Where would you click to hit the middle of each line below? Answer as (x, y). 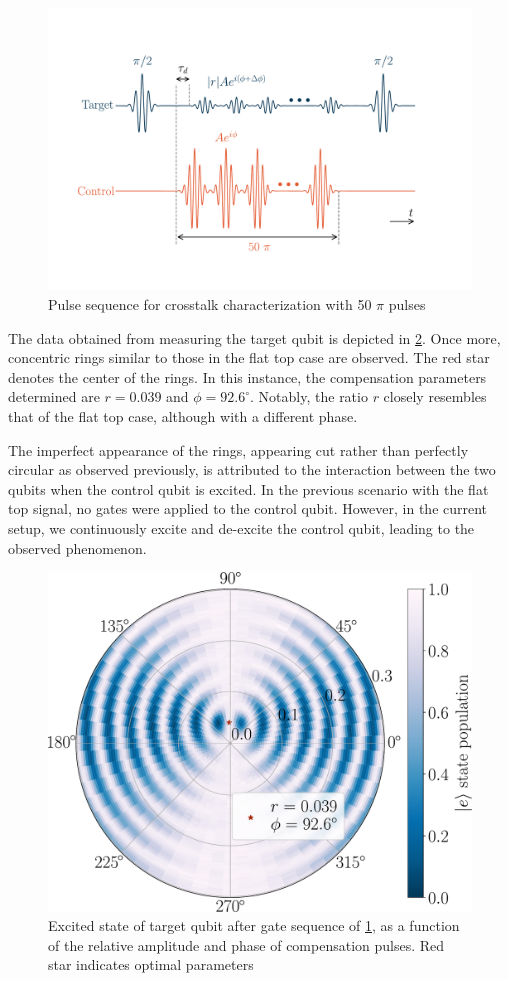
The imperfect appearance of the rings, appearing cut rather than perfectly (238, 449)
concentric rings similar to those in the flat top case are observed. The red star (249, 357)
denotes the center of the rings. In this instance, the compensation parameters (247, 376)
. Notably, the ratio (309, 396)
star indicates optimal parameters (151, 964)
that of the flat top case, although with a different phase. (183, 415)
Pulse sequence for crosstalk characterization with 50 (210, 303)
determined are (54, 396)
